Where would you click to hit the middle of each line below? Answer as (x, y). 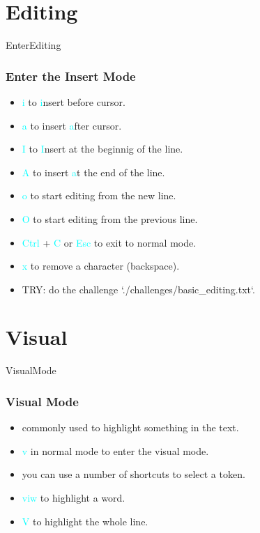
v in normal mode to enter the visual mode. (115, 450)
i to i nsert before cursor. (74, 101)
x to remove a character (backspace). (101, 266)
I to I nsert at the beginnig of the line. (102, 149)
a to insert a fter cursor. (72, 125)
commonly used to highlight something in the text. (130, 427)
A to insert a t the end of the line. (93, 172)
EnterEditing (33, 45)
